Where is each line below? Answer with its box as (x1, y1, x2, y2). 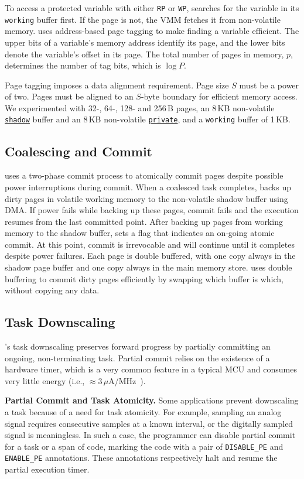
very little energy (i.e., (5, 374, 85, 386)
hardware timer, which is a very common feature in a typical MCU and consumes (5, 363, 297, 375)
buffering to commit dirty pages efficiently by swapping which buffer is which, (5, 272, 283, 285)
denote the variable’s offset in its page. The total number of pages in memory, (5, 47, 284, 60)
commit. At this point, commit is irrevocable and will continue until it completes (5, 238, 295, 250)
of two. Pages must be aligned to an (5, 90, 134, 102)
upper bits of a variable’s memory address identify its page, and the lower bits (5, 36, 285, 48)
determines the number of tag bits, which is (5, 59, 161, 71)
